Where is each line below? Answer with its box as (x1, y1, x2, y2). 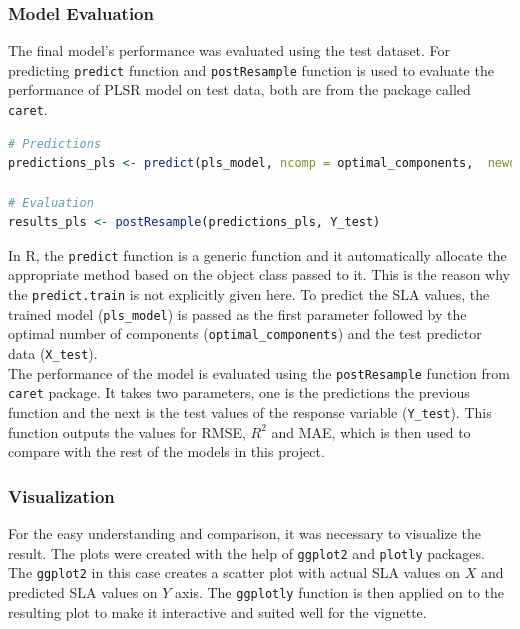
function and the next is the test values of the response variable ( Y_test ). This (8, 401, 492, 422)
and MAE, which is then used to (271, 421, 471, 442)
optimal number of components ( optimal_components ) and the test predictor (8, 323, 482, 344)
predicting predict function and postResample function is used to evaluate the (8, 59, 494, 80)
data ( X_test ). (8, 342, 98, 363)
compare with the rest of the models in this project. (8, 441, 325, 462)
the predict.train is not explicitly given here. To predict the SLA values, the (8, 283, 490, 304)
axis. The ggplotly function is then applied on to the (175, 581, 505, 602)
